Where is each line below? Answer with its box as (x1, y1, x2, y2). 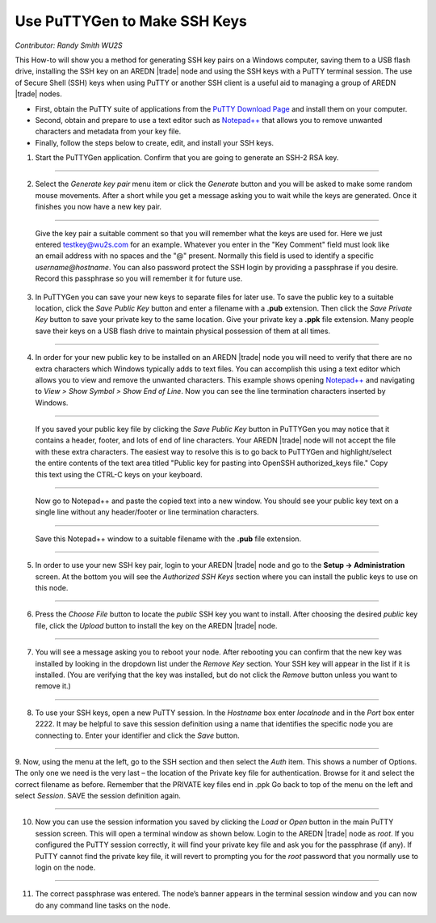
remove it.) (35, 681, 72, 691)
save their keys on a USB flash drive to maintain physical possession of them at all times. (35, 326, 331, 336)
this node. (35, 583, 69, 592)
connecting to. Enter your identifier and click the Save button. (35, 730, 240, 740)
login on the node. (35, 862, 96, 873)
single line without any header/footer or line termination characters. (35, 507, 260, 517)
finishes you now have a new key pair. (35, 202, 161, 212)
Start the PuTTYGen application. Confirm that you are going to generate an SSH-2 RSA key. (35, 153, 339, 163)
